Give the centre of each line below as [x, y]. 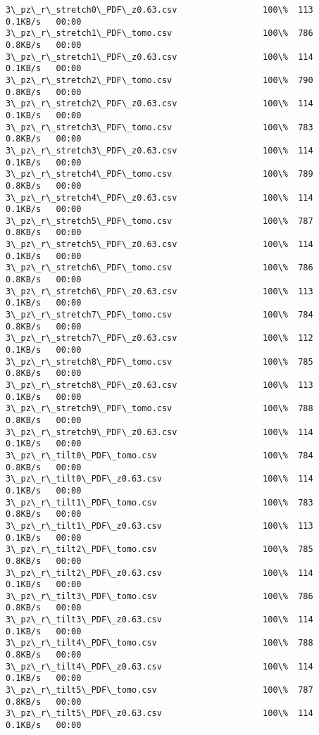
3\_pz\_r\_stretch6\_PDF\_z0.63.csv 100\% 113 [159, 291]
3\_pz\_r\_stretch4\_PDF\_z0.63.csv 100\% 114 [159, 197]
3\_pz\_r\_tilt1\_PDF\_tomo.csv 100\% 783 [159, 502]
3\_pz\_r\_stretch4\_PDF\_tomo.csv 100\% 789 [159, 174]
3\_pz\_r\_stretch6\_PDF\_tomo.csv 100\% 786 [159, 268]
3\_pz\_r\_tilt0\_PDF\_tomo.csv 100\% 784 [159, 455]
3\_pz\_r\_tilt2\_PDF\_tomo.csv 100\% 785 [159, 549]
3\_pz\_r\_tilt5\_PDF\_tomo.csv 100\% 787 [159, 690]
